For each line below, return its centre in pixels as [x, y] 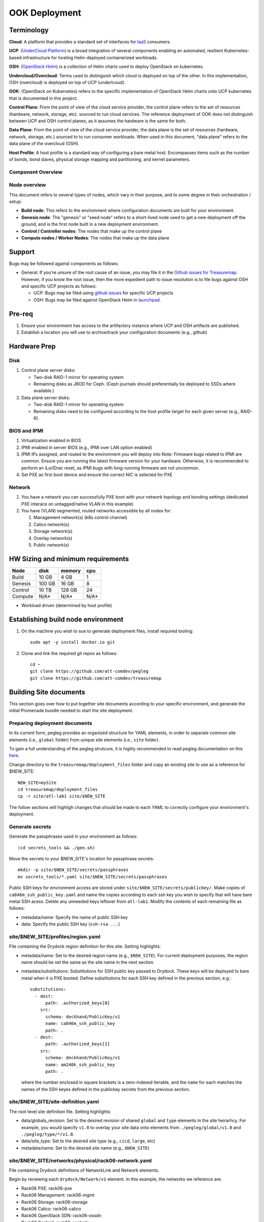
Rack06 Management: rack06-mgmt [58, 1195]
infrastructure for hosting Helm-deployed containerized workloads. [90, 57]
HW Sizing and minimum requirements [69, 559]
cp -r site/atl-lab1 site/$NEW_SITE [62, 796]
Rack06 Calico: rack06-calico [51, 1209]
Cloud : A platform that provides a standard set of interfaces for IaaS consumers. [90, 42]
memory [71, 570]
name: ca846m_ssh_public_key [80, 1024]
